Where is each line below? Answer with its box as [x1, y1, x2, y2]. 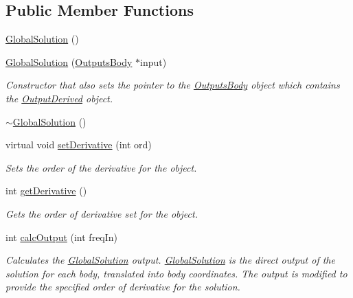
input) [140, 54, 167, 69]
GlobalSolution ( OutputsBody [5, 54, 133, 69]
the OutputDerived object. [5, 91, 113, 105]
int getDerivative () [5, 183, 87, 198]
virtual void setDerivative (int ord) [5, 137, 152, 152]
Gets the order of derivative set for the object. [5, 206, 198, 220]
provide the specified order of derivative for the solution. [5, 279, 240, 294]
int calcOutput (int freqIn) [5, 229, 118, 244]
